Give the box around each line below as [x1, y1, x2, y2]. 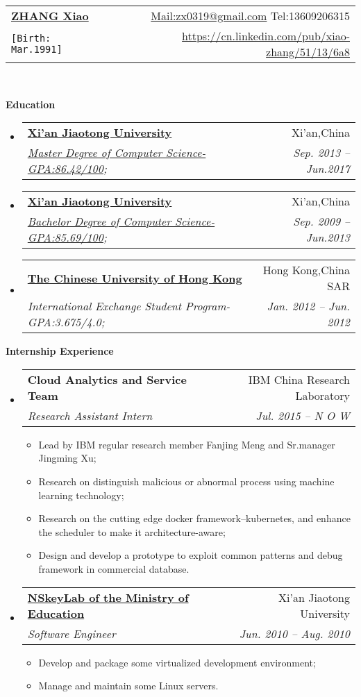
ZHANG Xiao [11, 8, 89, 24]
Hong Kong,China [262, 262, 350, 278]
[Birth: [11, 33, 51, 44]
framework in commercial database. [38, 561, 190, 576]
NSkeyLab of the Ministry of [27, 589, 189, 605]
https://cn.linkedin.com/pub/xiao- [182, 28, 350, 44]
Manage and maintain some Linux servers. [38, 678, 219, 693]
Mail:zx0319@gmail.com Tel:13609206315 [151, 8, 350, 24]
